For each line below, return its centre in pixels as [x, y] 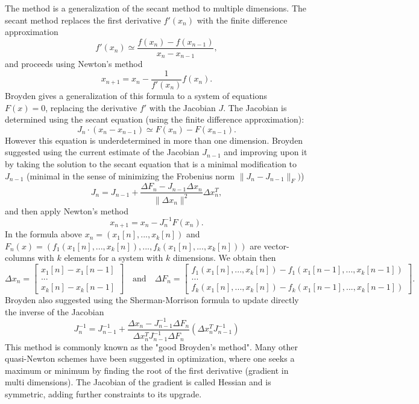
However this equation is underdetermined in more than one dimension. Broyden [154, 140]
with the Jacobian [182, 107]
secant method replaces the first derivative [83, 20]
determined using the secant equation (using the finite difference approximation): [155, 119]
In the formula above [43, 234]
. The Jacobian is [255, 107]
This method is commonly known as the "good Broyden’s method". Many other [151, 346]
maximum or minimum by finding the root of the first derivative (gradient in [147, 370]
